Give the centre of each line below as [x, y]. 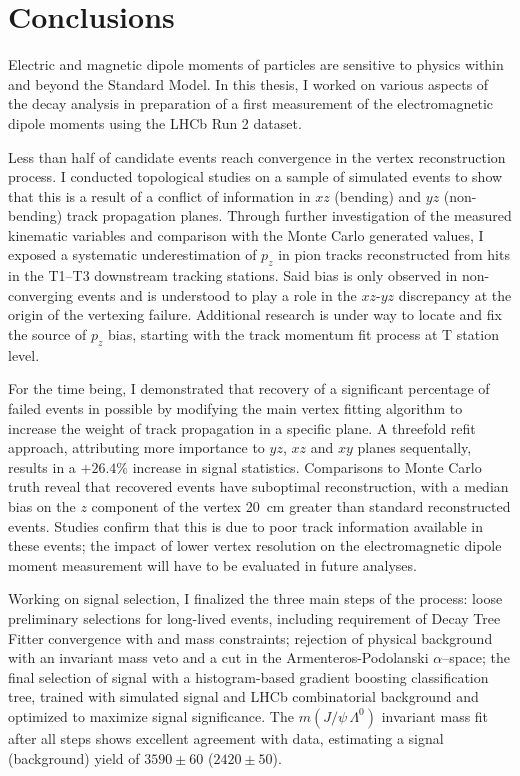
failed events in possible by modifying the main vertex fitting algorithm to [235, 408]
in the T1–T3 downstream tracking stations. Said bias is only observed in [233, 275]
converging [40, 294]
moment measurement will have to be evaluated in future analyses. [212, 564]
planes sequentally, [414, 447]
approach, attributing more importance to [136, 447]
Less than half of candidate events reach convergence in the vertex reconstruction [257, 156]
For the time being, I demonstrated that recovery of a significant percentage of [249, 388]
